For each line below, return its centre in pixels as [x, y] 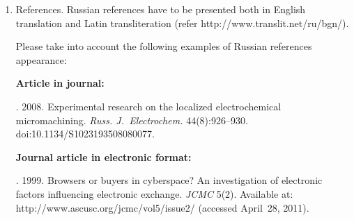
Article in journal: [60, 83]
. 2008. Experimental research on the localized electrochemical [148, 106]
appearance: [41, 59]
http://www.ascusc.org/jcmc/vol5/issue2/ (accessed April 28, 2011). [162, 207]
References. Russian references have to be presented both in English [161, 9]
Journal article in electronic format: [103, 156]
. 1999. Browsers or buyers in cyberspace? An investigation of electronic [169, 180]
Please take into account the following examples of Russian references [164, 46]
